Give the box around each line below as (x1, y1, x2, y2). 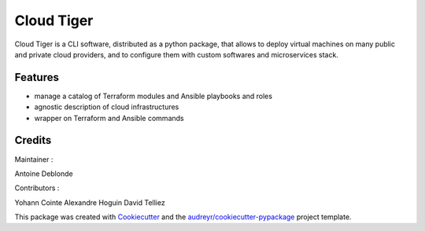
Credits (14, 134, 52, 147)
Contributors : (14, 183, 60, 192)
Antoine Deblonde (14, 169, 74, 178)
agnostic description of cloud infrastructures (34, 102, 179, 112)
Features (14, 71, 59, 84)
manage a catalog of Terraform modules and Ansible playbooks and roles (34, 91, 273, 101)
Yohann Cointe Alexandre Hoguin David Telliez (14, 197, 165, 207)
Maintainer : (14, 154, 54, 164)
